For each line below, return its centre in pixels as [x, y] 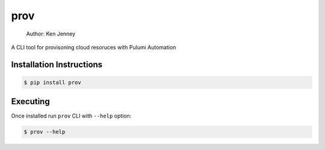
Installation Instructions [57, 64]
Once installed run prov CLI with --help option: [71, 116]
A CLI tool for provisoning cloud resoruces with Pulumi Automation [94, 47]
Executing [31, 102]
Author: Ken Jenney [51, 34]
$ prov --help [45, 132]
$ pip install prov [52, 82]
